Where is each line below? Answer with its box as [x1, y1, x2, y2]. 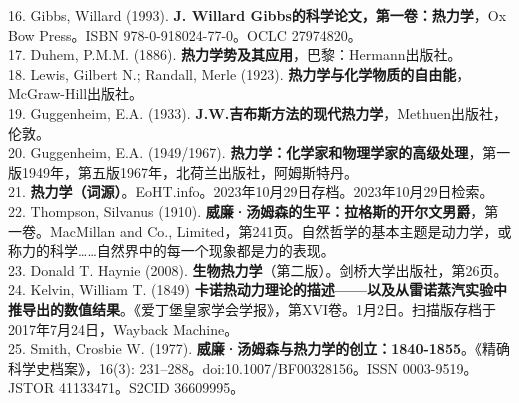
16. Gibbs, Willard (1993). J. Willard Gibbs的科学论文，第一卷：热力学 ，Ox [8, 5, 507, 25]
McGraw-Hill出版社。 [8, 83, 144, 104]
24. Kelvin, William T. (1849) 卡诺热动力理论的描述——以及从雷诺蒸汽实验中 [8, 279, 507, 300]
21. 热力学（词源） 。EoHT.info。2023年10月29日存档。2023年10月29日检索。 [8, 181, 494, 202]
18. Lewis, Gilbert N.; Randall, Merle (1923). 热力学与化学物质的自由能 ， [8, 63, 471, 84]
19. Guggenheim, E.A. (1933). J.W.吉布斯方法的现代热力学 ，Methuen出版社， [8, 102, 507, 123]
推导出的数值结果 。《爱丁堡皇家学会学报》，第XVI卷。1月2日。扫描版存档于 [8, 298, 497, 319]
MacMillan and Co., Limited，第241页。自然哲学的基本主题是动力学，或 [49, 220, 512, 241]
